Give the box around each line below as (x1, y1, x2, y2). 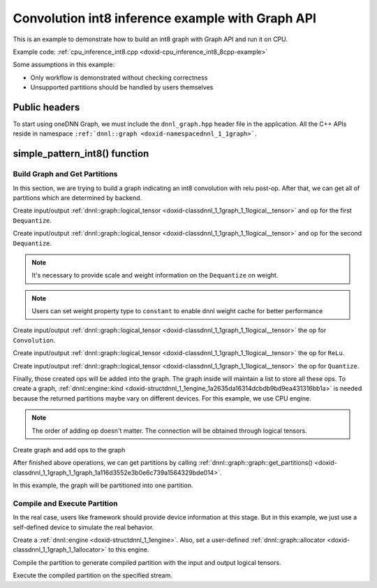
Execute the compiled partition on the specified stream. (13, 571, 172, 580)
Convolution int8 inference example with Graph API (13, 10, 317, 26)
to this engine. (108, 545, 149, 554)
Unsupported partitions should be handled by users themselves (30, 83, 214, 92)
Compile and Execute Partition (13, 499, 118, 508)
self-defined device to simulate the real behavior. (13, 523, 154, 531)
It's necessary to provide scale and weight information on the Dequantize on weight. (31, 271, 279, 280)
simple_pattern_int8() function (13, 148, 149, 160)
